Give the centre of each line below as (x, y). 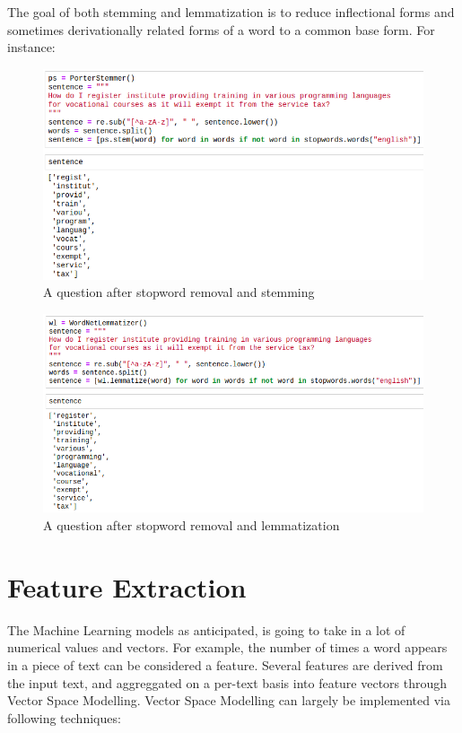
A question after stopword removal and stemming (179, 292)
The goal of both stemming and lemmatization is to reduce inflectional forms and (231, 12)
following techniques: (64, 717)
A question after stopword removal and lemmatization (192, 525)
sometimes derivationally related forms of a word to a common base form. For (221, 29)
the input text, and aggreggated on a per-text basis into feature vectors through (227, 682)
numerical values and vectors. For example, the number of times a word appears (227, 647)
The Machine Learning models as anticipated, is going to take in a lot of (206, 629)
